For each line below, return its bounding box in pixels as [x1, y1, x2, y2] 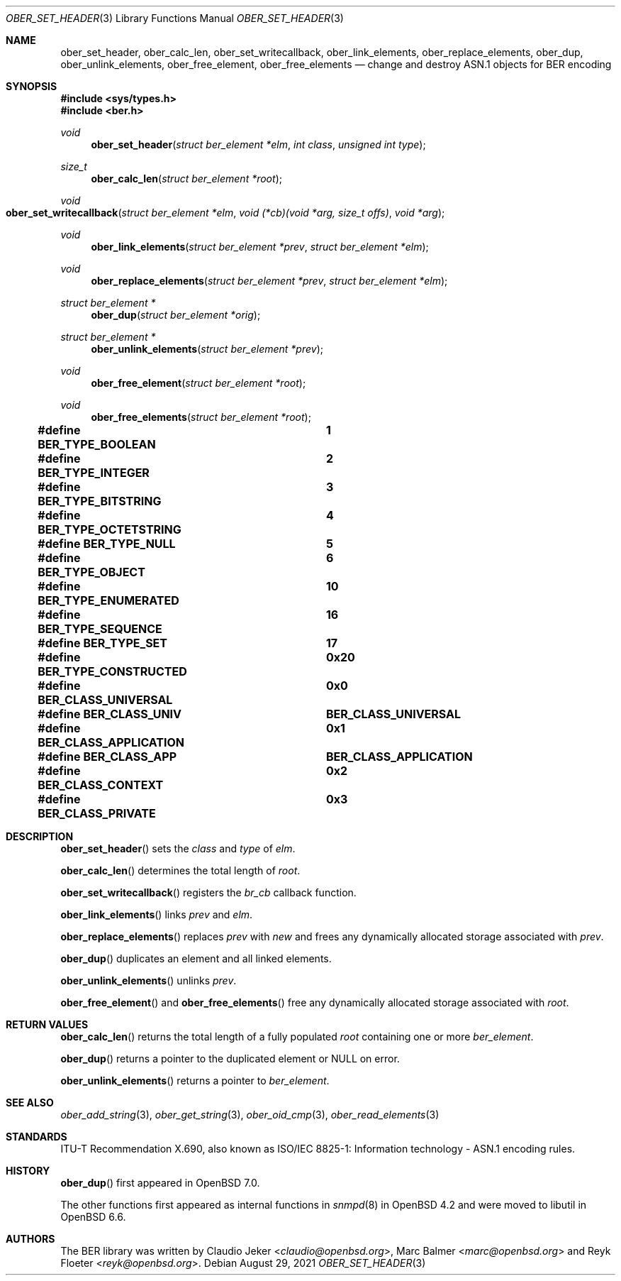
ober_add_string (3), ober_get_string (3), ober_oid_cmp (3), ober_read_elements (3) [60, 1109, 440, 1121]
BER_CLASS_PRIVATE [38, 806, 156, 820]
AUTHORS [6, 1233, 55, 1245]
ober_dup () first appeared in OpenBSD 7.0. [60, 1177, 260, 1189]
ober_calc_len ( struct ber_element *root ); [91, 172, 282, 185]
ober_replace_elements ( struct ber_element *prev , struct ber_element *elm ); [91, 275, 448, 287]
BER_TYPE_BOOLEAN [38, 437, 156, 451]
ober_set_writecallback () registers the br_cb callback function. [60, 886, 357, 898]
